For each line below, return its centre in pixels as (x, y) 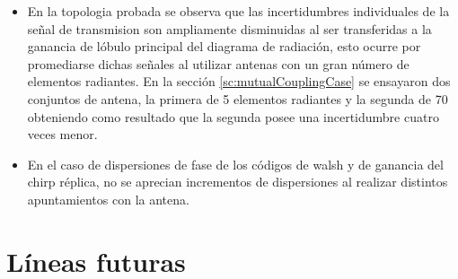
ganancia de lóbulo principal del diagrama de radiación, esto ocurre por (224, 46)
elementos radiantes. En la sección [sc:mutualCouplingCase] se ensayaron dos (239, 81)
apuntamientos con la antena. (108, 199)
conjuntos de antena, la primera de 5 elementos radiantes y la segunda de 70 (238, 98)
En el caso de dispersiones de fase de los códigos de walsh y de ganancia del (235, 164)
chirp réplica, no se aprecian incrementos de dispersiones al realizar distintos (238, 182)
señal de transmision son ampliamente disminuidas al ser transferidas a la (229, 28)
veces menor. (62, 134)
